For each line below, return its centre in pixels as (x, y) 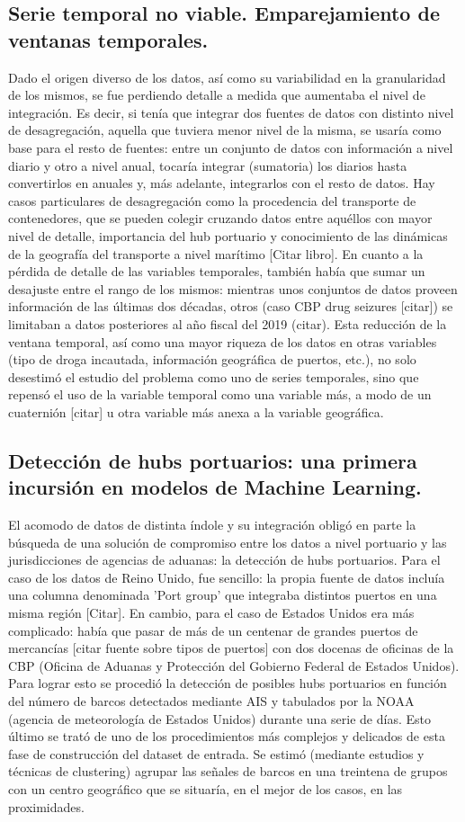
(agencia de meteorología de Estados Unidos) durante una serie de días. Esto (219, 718)
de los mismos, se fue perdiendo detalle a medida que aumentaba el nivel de (217, 95)
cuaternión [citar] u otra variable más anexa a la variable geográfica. (196, 411)
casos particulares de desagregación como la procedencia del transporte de (212, 200)
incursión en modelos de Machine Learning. (215, 487)
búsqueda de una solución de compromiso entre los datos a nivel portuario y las (228, 542)
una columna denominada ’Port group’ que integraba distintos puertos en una (223, 595)
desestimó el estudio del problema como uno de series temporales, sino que (214, 376)
